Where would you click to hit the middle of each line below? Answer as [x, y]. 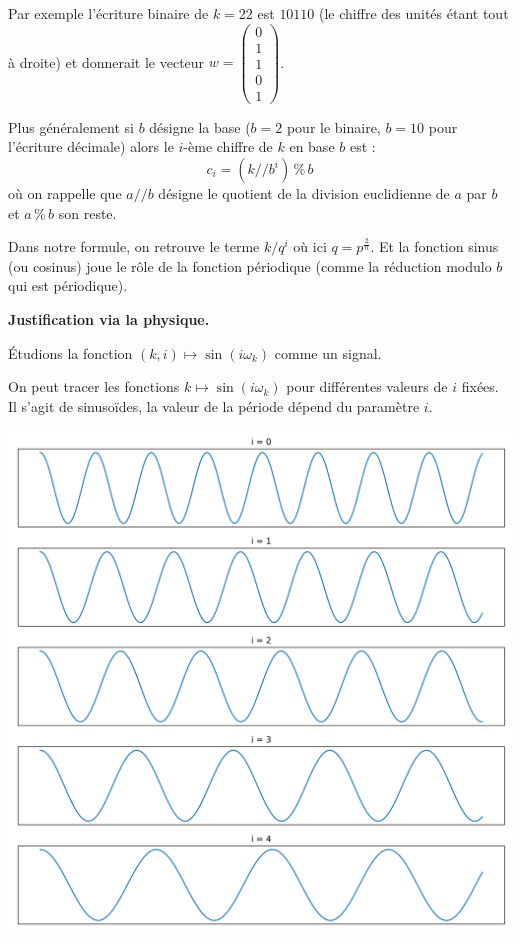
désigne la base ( [200, 126]
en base [312, 146]
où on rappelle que [65, 193]
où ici [310, 246]
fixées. [480, 386]
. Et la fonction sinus [434, 246]
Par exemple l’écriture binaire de [108, 13]
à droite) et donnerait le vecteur [106, 61]
